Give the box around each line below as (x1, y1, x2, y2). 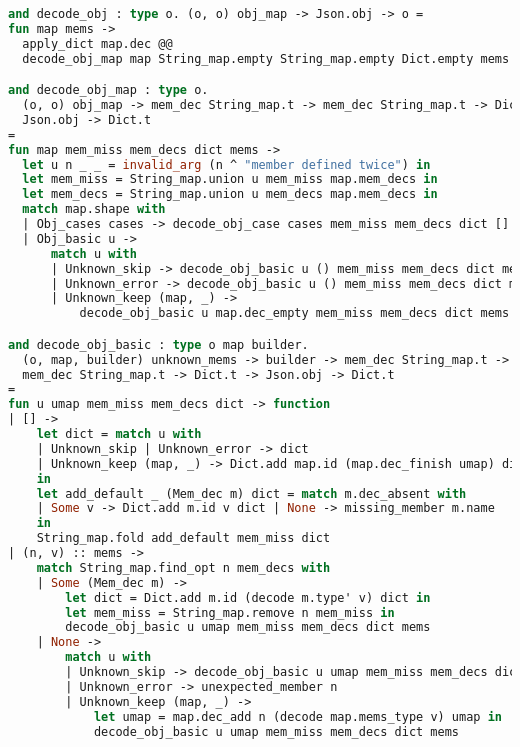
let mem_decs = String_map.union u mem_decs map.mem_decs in (22, 187, 438, 202)
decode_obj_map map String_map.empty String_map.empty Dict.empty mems (22, 51, 510, 66)
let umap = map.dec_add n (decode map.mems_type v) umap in (93, 709, 502, 724)
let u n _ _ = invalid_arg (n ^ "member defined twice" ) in (22, 157, 431, 172)
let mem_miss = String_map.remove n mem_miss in (65, 605, 395, 620)
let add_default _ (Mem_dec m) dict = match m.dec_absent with (36, 486, 467, 501)
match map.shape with (22, 202, 166, 217)
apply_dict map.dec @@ (22, 36, 173, 51)
